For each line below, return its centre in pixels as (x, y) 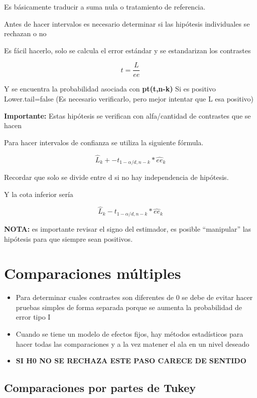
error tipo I (33, 317)
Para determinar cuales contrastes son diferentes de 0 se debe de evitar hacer (134, 297)
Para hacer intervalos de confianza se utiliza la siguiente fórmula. (104, 142)
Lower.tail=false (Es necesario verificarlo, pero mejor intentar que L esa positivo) (129, 99)
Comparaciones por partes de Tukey (100, 388)
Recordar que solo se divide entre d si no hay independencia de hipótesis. (116, 177)
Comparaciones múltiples (93, 273)
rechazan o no (25, 33)
